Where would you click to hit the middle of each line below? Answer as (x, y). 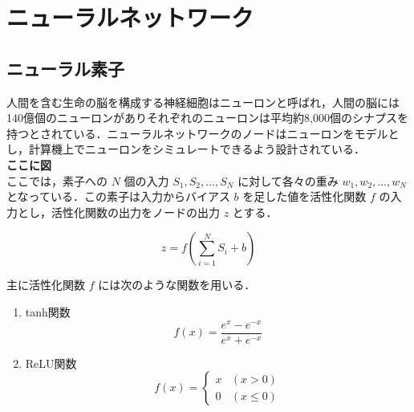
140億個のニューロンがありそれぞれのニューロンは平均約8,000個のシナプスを (207, 118)
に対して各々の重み (288, 180)
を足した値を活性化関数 (304, 196)
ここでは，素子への (57, 180)
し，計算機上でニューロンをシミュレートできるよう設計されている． (186, 149)
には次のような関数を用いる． (177, 285)
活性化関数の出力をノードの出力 (135, 212)
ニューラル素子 (65, 68)
